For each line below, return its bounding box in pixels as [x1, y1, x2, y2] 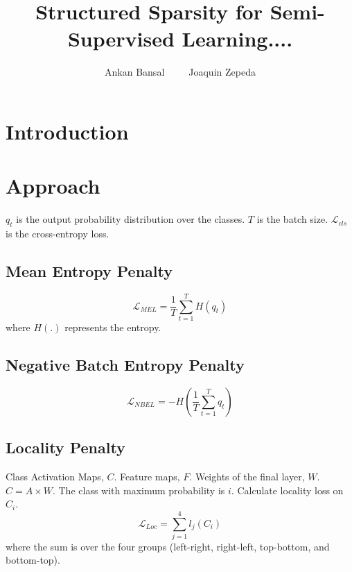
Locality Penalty [6, 437, 125, 458]
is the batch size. [256, 212, 328, 226]
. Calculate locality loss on [231, 482, 344, 497]
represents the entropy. [64, 319, 161, 334]
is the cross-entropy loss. [6, 226, 109, 241]
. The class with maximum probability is [52, 482, 225, 497]
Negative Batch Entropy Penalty [6, 353, 245, 375]
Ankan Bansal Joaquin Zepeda [105, 65, 256, 79]
